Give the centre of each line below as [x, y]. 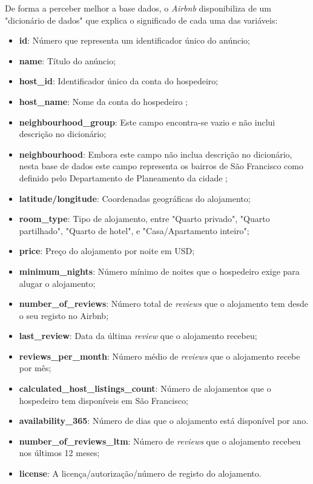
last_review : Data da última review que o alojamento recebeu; [138, 336]
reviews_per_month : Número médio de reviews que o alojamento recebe [160, 356]
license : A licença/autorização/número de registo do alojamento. [140, 473]
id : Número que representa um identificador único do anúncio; [134, 40]
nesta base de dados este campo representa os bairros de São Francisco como [161, 166]
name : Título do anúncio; [68, 60]
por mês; [35, 368]
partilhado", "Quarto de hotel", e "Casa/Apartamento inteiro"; [134, 230]
